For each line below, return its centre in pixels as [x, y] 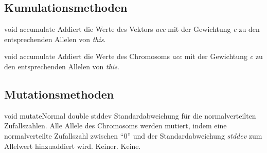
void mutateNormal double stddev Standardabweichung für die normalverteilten [130, 115]
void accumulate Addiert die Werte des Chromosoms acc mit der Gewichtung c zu [133, 56]
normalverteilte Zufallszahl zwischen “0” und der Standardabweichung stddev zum [133, 135]
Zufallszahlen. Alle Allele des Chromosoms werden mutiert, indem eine [115, 126]
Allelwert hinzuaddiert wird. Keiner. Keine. [73, 146]
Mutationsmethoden [59, 94]
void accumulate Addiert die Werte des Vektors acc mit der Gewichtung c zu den [132, 29]
